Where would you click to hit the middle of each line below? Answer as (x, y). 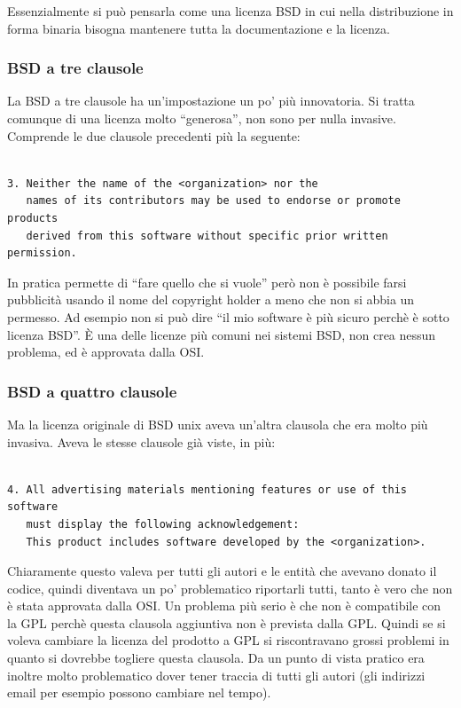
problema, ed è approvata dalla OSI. (106, 352)
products (33, 218)
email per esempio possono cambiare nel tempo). (139, 692)
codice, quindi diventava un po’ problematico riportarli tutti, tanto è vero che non (230, 588)
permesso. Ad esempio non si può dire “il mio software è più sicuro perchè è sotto (228, 316)
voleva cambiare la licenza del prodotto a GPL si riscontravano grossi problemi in (228, 640)
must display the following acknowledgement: (163, 524)
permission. (42, 253)
